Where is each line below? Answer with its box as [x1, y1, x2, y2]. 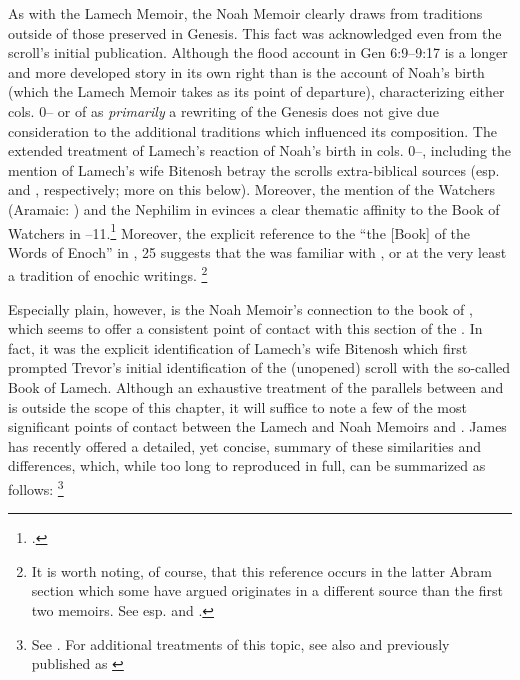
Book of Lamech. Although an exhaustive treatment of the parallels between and [8, 377, 504, 397]
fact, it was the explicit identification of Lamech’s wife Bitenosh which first [8, 337, 468, 358]
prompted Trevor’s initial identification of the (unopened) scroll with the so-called [8, 357, 511, 378]
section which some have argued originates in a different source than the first [31, 580, 503, 601]
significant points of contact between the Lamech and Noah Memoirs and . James [8, 416, 507, 437]
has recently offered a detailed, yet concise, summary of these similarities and [8, 435, 482, 456]
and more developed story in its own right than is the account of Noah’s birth [8, 61, 485, 82]
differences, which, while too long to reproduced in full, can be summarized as [8, 455, 486, 476]
